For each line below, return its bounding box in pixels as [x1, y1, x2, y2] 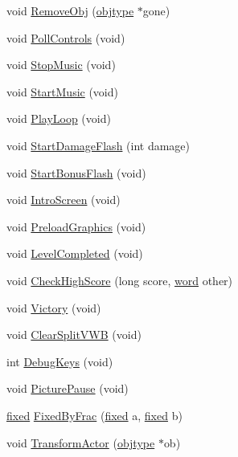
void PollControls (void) [6, 29, 125, 46]
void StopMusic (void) [6, 56, 116, 73]
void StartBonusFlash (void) [6, 164, 146, 181]
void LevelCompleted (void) [6, 245, 143, 262]
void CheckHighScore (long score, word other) [6, 271, 233, 288]
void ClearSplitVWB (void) [6, 326, 142, 343]
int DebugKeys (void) [6, 353, 113, 369]
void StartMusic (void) [6, 83, 118, 100]
